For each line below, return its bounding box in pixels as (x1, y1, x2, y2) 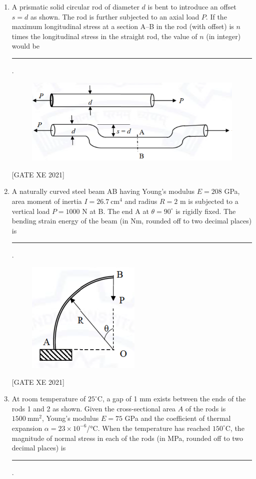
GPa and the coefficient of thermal (124, 413, 231, 423)
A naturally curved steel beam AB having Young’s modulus (11, 186, 195, 196)
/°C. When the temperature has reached (86, 422, 210, 433)
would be (11, 41, 40, 51)
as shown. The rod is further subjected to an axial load (30, 11, 199, 22)
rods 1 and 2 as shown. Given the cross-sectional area (11, 403, 176, 413)
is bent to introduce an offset (147, 2, 236, 12)
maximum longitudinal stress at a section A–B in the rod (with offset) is (11, 21, 234, 32)
